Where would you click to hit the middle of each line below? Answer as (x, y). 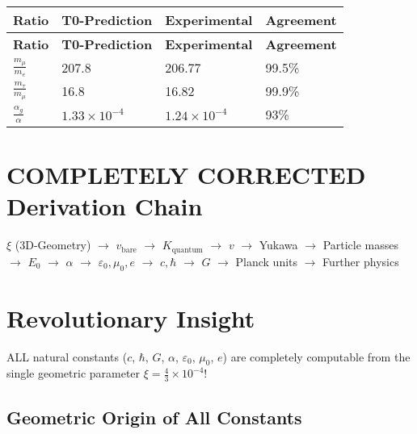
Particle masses (361, 245)
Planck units (267, 261)
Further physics (361, 261)
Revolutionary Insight (131, 317)
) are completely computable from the (316, 356)
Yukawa (278, 245)
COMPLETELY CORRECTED (186, 175)
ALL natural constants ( (67, 356)
